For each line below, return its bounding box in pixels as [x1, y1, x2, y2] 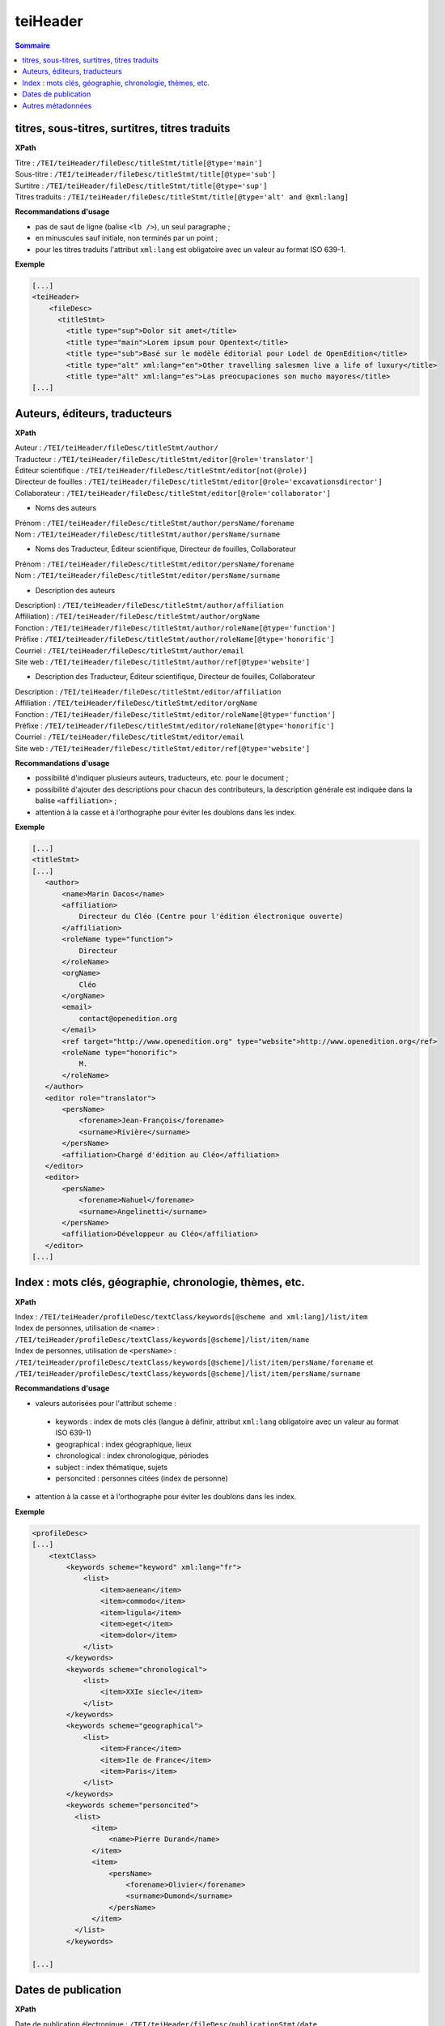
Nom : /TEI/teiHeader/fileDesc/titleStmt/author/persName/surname [15, 529, 281, 539]
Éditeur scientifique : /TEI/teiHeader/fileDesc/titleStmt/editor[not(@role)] [15, 466, 307, 476]
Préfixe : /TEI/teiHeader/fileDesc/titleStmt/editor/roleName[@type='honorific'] [15, 720, 335, 730]
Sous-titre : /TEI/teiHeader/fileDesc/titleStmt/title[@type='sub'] [15, 169, 277, 179]
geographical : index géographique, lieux [55, 1439, 193, 1449]
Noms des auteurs [35, 503, 97, 513]
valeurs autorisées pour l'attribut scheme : [35, 1398, 177, 1408]
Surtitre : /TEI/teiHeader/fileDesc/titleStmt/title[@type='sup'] [15, 181, 268, 190]
